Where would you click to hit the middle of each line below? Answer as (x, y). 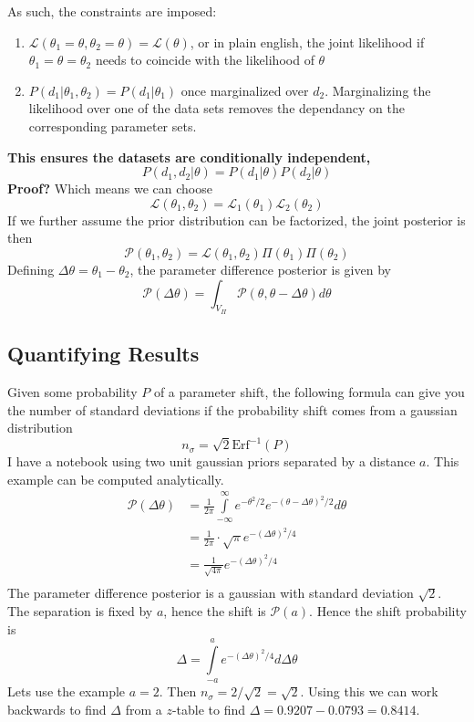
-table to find (209, 709)
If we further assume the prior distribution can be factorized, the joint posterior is (237, 220)
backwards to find (57, 709)
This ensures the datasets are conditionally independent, (189, 157)
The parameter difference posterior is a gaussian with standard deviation (211, 593)
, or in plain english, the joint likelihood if (307, 42)
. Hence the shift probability (388, 610)
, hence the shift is (215, 610)
